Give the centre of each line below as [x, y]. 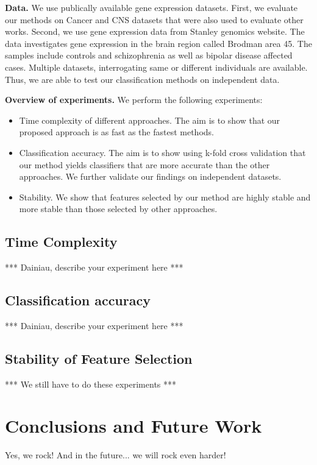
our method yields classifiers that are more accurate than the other [144, 164]
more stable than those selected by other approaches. [118, 209]
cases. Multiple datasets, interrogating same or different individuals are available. [156, 67]
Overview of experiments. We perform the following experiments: [134, 100]
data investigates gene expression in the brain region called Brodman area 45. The [158, 43]
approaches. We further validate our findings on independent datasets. [150, 176]
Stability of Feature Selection [99, 358]
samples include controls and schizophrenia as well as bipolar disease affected [149, 55]
